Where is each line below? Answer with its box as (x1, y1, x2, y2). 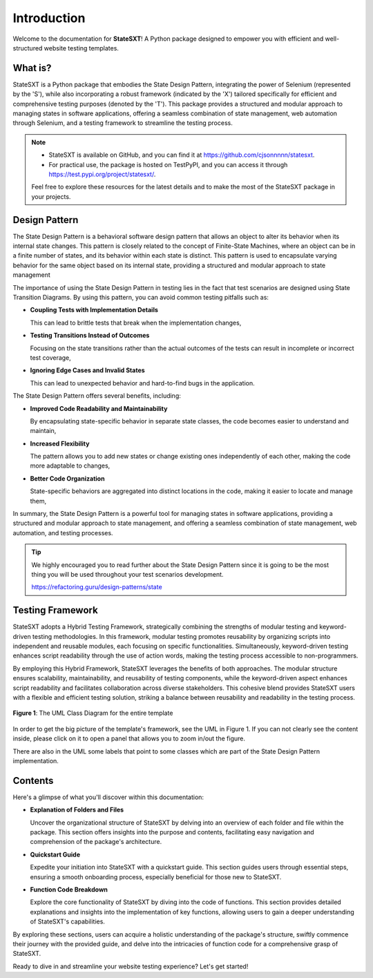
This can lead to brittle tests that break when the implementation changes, (30, 318, 242, 327)
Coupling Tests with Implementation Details (30, 306, 159, 314)
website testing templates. (44, 44, 119, 52)
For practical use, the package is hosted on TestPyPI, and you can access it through (48, 160, 288, 169)
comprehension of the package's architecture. (30, 838, 162, 846)
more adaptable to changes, (30, 461, 111, 470)
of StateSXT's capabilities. (30, 917, 105, 926)
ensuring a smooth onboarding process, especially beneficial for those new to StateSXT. (30, 872, 282, 881)
